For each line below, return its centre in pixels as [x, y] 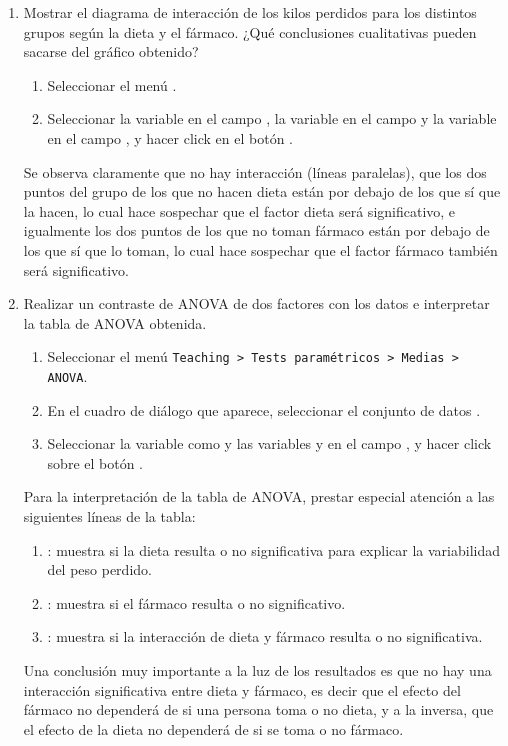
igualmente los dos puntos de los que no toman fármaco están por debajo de [256, 230]
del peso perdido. [99, 569]
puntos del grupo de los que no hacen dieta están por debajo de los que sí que [262, 191]
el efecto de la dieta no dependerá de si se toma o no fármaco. [213, 728]
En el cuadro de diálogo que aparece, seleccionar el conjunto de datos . [264, 409]
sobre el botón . [95, 462]
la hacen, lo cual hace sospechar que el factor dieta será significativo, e [239, 210]
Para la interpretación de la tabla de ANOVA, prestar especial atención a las [259, 496]
